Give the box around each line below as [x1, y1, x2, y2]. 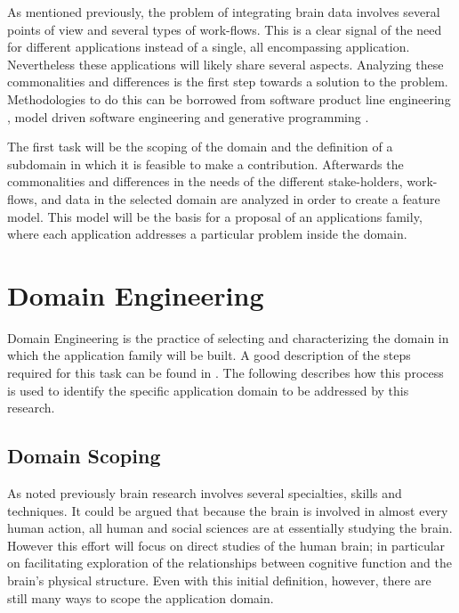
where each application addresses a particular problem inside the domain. [7, 225, 407, 243]
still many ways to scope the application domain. [7, 588, 274, 607]
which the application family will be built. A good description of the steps [7, 346, 411, 364]
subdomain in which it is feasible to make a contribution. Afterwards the [7, 154, 404, 173]
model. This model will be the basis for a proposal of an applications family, [7, 207, 423, 225]
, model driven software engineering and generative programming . [7, 107, 369, 126]
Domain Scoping [7, 442, 161, 470]
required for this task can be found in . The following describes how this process [7, 364, 444, 382]
